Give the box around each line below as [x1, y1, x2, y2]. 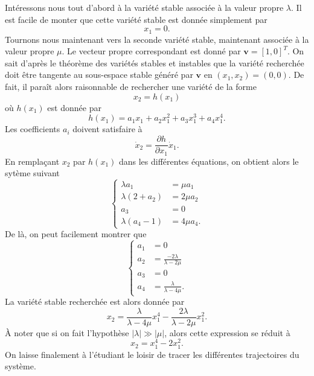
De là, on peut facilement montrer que [5, 228, 147, 240]
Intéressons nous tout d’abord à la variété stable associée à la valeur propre [5, 1, 284, 13]
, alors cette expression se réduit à [164, 326, 290, 339]
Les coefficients [5, 123, 60, 135]
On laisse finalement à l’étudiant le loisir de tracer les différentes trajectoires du [5, 348, 300, 360]
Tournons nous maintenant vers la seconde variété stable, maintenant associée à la [5, 33, 309, 45]
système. [5, 360, 36, 372]
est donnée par [47, 101, 101, 113]
